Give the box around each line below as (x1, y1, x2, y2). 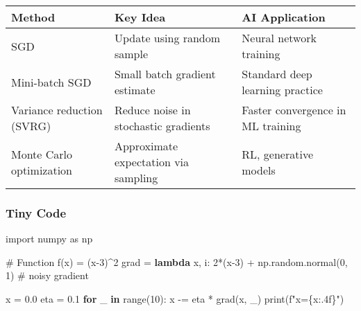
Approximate (114, 138, 178, 154)
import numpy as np (6, 231, 93, 246)
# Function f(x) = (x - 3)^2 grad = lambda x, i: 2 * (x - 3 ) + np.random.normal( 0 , (6, 254, 348, 269)
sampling (114, 170, 158, 186)
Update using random (114, 30, 221, 46)
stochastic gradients (114, 118, 210, 134)
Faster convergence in (242, 102, 346, 118)
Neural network (242, 30, 317, 46)
